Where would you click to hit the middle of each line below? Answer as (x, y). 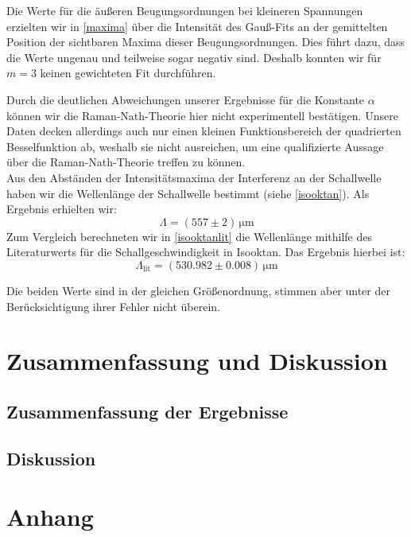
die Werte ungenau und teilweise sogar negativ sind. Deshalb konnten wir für (194, 57)
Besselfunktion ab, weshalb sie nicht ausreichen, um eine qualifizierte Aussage (195, 146)
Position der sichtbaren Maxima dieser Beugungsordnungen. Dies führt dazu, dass (206, 42)
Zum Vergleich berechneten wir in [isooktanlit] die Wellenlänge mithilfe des (189, 236)
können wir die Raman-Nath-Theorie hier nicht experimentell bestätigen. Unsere (202, 115)
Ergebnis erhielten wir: (62, 209)
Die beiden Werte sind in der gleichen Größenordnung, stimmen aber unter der (198, 290)
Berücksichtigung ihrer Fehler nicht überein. (114, 306)
